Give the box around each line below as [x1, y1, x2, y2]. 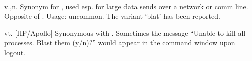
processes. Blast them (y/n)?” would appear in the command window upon [4, 37, 235, 48]
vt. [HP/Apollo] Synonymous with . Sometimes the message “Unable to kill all [4, 27, 246, 38]
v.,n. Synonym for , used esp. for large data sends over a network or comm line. [4, 1, 248, 11]
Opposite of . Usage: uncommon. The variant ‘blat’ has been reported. [4, 11, 220, 21]
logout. [4, 47, 26, 57]
